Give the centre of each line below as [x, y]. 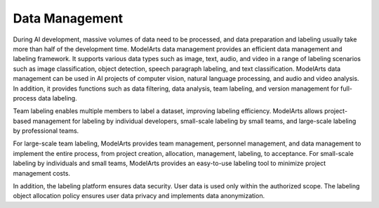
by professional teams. [46, 131]
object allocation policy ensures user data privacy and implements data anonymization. [139, 196]
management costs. [41, 173]
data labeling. [57, 98]
